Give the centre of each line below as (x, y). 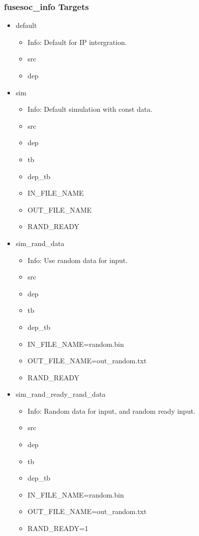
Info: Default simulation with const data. (90, 109)
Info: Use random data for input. (78, 260)
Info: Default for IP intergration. (77, 42)
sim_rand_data (40, 243)
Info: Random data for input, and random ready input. (111, 410)
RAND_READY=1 (58, 528)
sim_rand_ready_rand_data (61, 394)
